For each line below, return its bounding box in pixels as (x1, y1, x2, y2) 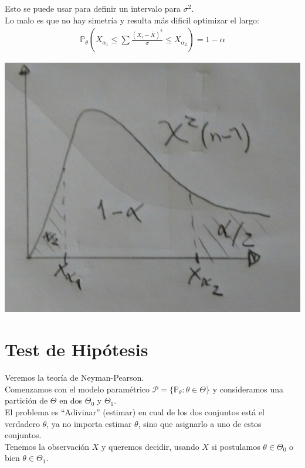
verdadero (5, 417, 40, 429)
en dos (59, 394, 83, 406)
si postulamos (211, 440, 260, 452)
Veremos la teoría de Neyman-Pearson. (5, 371, 144, 384)
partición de (5, 394, 48, 406)
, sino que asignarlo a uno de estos (138, 417, 262, 429)
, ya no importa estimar (46, 417, 132, 429)
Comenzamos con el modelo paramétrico (5, 382, 150, 395)
